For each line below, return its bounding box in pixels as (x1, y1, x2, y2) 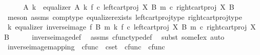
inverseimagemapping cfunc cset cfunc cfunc (7, 41, 165, 52)
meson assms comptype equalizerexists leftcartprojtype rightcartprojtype (7, 11, 242, 22)
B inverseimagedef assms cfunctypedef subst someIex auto (4, 31, 225, 42)
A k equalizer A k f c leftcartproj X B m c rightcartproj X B (23, 2, 234, 12)
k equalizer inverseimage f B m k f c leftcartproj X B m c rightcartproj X (7, 21, 256, 32)
